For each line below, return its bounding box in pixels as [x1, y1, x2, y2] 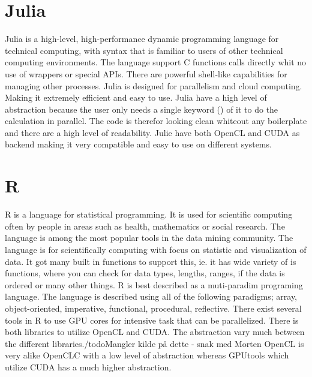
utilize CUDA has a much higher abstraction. [5, 360, 172, 373]
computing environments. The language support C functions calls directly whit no [5, 56, 307, 68]
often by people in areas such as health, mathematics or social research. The [5, 219, 285, 232]
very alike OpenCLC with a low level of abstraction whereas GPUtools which [5, 349, 289, 361]
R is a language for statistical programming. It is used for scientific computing [5, 208, 293, 221]
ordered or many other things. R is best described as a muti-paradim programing [5, 278, 303, 291]
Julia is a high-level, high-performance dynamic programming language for [5, 32, 279, 45]
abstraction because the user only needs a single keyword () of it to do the [5, 102, 278, 115]
